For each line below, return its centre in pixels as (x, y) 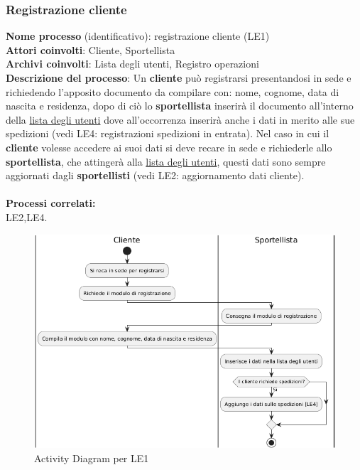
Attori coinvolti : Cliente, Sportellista (91, 49)
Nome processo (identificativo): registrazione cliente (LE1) (138, 36)
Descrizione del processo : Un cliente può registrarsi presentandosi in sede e (179, 78)
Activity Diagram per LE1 (92, 458)
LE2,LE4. (27, 217)
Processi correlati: (51, 203)
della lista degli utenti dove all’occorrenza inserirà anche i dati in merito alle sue (180, 119)
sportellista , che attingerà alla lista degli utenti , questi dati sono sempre (166, 161)
